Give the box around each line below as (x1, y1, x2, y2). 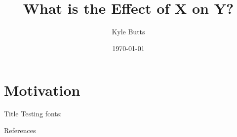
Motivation (4, 80, 80, 100)
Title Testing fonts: (4, 109, 62, 119)
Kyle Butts (112, 27, 145, 37)
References (4, 125, 36, 135)
